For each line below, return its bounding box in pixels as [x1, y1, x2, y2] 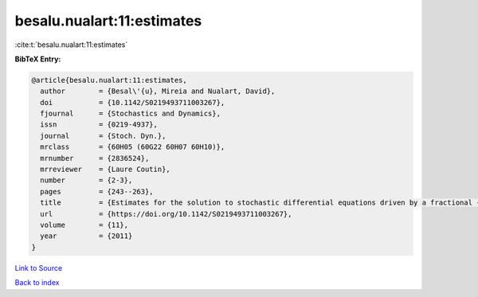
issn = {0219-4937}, [40, 120, 159, 129]
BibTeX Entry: [14, 54, 61, 64]
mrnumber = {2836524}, [40, 154, 150, 162]
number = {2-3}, [40, 176, 133, 185]
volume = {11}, [40, 221, 129, 229]
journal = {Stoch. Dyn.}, [40, 131, 167, 140]
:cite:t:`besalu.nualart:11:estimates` [14, 40, 128, 49]
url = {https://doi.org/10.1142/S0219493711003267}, [40, 209, 292, 218]
